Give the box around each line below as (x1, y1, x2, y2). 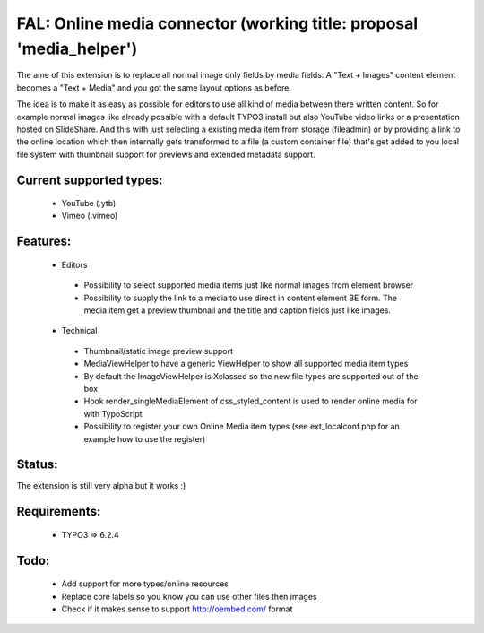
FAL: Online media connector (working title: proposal (16, 13, 419, 33)
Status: (16, 457, 58, 473)
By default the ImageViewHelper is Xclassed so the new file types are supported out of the (83, 370, 419, 381)
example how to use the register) (83, 433, 206, 444)
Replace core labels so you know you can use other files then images (61, 591, 317, 602)
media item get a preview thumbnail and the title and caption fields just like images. (83, 305, 392, 316)
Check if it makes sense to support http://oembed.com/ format (61, 603, 293, 614)
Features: (16, 234, 72, 249)
